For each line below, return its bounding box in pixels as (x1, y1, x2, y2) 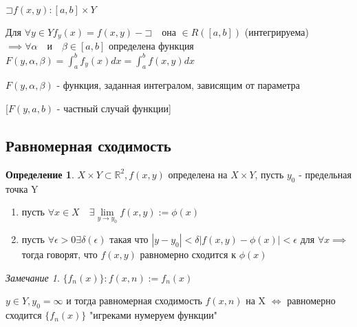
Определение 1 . (6, 167, 74, 181)
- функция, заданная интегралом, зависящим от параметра (56, 78, 301, 92)
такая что (109, 232, 149, 246)
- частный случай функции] (56, 101, 171, 115)
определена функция (108, 39, 194, 53)
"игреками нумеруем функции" (89, 308, 217, 322)
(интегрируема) (244, 25, 310, 39)
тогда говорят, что (21, 247, 98, 262)
